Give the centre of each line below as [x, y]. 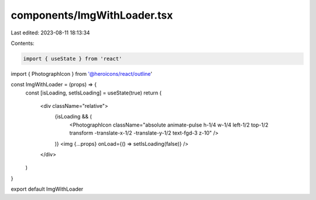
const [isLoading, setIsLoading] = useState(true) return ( [94, 93]
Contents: [23, 43]
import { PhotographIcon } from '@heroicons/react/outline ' [82, 73]
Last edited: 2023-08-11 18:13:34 [50, 33]
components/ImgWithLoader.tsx [92, 15]
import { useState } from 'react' [73, 59]
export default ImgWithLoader [47, 189]
